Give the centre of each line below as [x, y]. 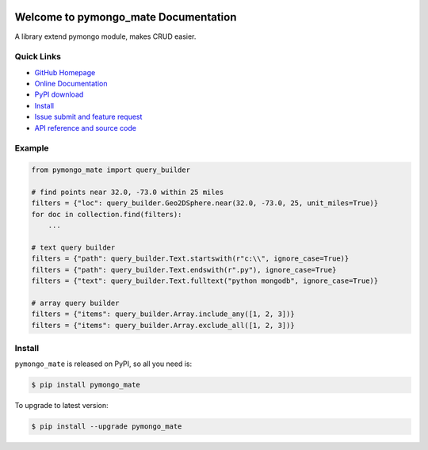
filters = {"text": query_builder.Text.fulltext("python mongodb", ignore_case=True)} [205, 281]
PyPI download [59, 94]
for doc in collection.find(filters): [107, 214]
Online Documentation [71, 84]
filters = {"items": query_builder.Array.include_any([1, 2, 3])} [163, 314]
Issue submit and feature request [88, 117]
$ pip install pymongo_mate [86, 385]
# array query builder [75, 303]
